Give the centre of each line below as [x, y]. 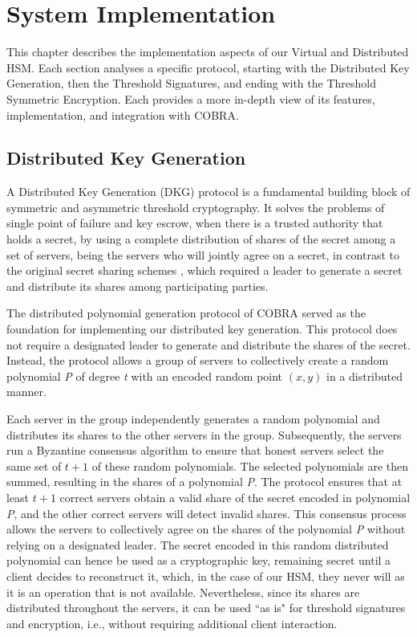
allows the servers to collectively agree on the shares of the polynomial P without [206, 529]
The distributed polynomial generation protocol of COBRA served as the [186, 313]
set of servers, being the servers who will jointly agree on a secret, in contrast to [203, 254]
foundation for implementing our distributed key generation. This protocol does [202, 329]
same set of [34, 465]
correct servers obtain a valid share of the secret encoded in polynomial [235, 497]
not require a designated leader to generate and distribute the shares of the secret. [208, 344]
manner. [26, 392]
